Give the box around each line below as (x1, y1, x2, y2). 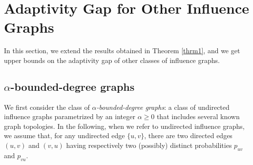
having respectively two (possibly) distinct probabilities (66, 140, 232, 150)
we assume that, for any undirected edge (4, 130, 125, 141)
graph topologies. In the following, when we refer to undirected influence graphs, (4, 121, 245, 131)
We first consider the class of (4, 102, 90, 112)
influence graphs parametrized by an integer (4, 111, 135, 122)
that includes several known (156, 111, 240, 122)
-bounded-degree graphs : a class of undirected (96, 102, 230, 112)
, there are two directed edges (144, 130, 232, 141)
